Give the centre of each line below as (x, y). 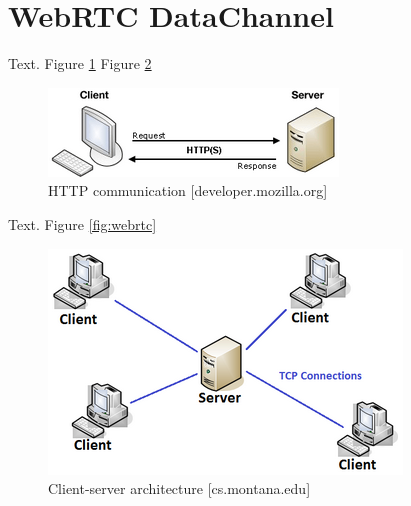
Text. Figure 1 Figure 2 (80, 63)
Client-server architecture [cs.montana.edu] (179, 488)
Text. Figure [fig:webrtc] (82, 223)
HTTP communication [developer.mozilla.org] (188, 190)
